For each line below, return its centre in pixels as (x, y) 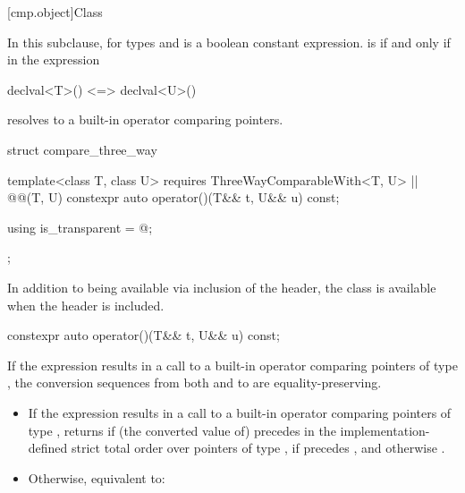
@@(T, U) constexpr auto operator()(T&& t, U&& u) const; (173, 197)
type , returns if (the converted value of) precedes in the (182, 430)
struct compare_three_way (82, 149)
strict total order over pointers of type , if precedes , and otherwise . (258, 448)
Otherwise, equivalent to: (97, 477)
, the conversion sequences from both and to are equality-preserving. (194, 382)
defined (48, 448)
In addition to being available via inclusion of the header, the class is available (222, 287)
